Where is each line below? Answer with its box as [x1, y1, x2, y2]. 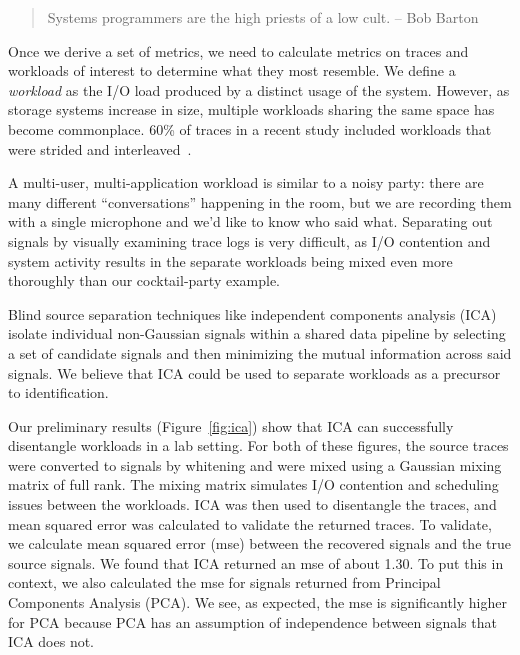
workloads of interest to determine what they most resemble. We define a [8, 60, 456, 81]
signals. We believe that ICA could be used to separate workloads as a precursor [8, 362, 501, 383]
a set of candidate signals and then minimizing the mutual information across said [8, 342, 512, 363]
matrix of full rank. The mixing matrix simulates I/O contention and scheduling [8, 474, 499, 495]
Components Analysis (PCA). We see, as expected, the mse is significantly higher [8, 592, 507, 613]
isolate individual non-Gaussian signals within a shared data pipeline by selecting [8, 323, 506, 344]
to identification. [8, 382, 109, 403]
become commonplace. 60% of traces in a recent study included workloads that [8, 118, 492, 139]
